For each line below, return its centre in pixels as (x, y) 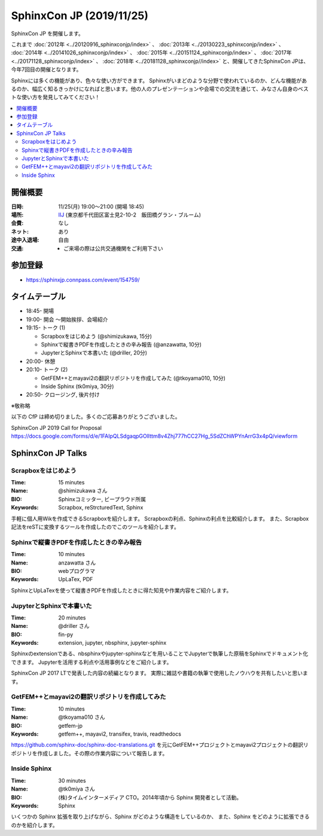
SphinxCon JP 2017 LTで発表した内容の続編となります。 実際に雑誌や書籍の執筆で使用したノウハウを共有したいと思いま (159, 673)
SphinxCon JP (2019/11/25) (80, 16)
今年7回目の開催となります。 (46, 69)
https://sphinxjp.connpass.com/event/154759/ (83, 280)
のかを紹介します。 (34, 825)
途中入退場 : (25, 240)
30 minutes (72, 780)
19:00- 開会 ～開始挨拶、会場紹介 (67, 319)
